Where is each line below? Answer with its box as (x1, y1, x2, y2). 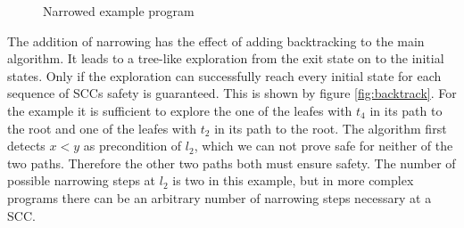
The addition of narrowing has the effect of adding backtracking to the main (7, 31, 425, 50)
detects (7, 136, 46, 155)
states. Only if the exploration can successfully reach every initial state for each (7, 66, 442, 85)
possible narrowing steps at (7, 171, 156, 190)
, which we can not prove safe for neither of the (194, 136, 453, 155)
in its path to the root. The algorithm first (214, 118, 447, 137)
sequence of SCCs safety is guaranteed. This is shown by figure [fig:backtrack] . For (7, 84, 457, 102)
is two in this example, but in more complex (172, 171, 414, 190)
